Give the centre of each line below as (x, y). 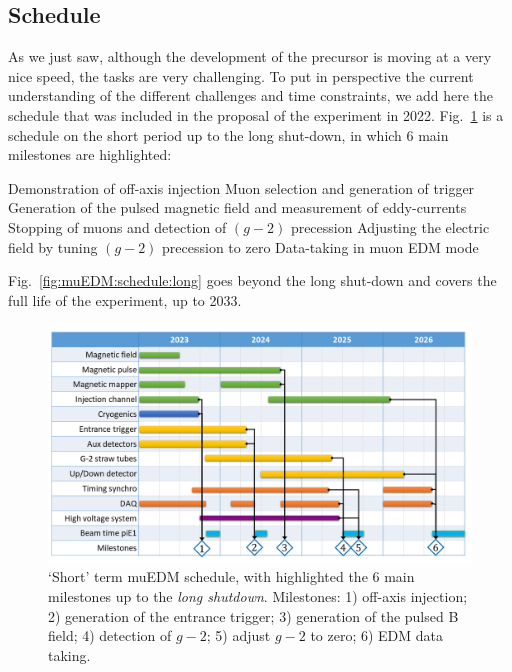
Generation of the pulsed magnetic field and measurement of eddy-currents (237, 207)
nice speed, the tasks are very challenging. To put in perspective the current (241, 75)
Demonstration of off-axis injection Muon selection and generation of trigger (241, 187)
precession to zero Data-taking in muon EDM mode (320, 246)
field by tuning (53, 246)
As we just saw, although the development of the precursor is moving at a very (250, 56)
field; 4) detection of (110, 635)
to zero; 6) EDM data (377, 635)
